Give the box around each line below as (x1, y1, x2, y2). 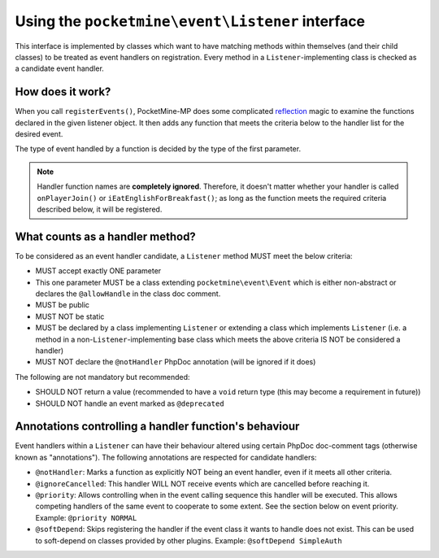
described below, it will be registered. (37, 204, 163, 214)
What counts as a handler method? (15, 229, 197, 243)
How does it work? (15, 85, 111, 99)
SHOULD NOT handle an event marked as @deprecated (35, 399, 224, 408)
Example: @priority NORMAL (35, 512, 137, 522)
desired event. (15, 129, 63, 139)
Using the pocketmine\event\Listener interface (15, 12, 366, 30)
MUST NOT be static (35, 312, 105, 321)
